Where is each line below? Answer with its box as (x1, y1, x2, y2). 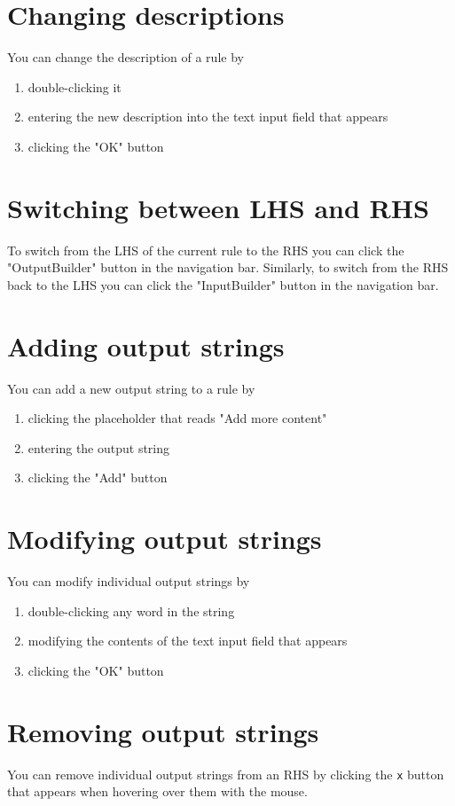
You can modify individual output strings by (7, 572, 250, 591)
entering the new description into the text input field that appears (27, 107, 388, 126)
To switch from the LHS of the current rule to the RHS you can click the (7, 240, 404, 259)
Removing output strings (7, 713, 319, 749)
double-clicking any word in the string (27, 601, 235, 620)
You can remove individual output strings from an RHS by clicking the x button (7, 764, 444, 783)
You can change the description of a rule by (7, 48, 244, 67)
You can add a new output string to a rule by (7, 379, 255, 397)
